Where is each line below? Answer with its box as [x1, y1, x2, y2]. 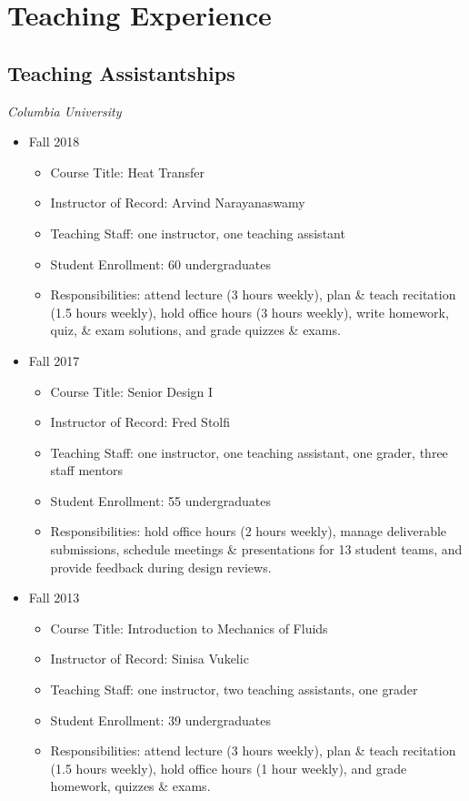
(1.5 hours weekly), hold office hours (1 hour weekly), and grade [50, 758, 407, 777]
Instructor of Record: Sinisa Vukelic [50, 649, 249, 668]
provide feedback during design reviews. [50, 557, 272, 576]
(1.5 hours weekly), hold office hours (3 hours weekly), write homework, [50, 302, 449, 321]
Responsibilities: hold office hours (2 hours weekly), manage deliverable [50, 522, 447, 541]
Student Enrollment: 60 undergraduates [50, 254, 271, 273]
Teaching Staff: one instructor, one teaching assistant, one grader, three [50, 442, 448, 461]
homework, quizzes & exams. [50, 776, 211, 796]
